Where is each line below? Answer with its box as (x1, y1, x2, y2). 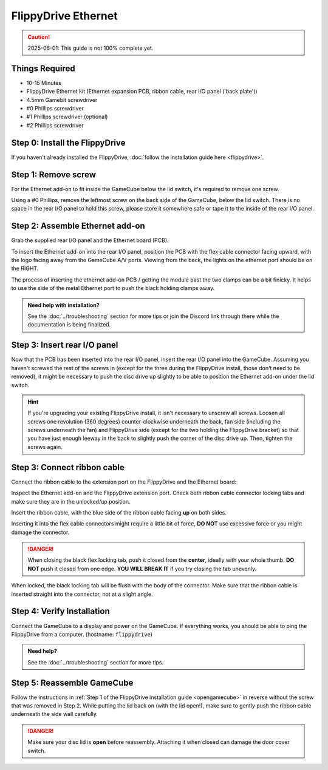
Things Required (11, 63, 75, 73)
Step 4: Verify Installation (11, 606, 110, 616)
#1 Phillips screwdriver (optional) (26, 113, 108, 121)
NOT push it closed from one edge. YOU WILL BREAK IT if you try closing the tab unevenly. (27, 565, 257, 572)
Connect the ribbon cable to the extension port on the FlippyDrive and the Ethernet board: (11, 478, 237, 485)
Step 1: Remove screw (11, 169, 97, 180)
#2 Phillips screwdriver (26, 121, 84, 129)
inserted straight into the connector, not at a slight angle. (11, 590, 153, 598)
